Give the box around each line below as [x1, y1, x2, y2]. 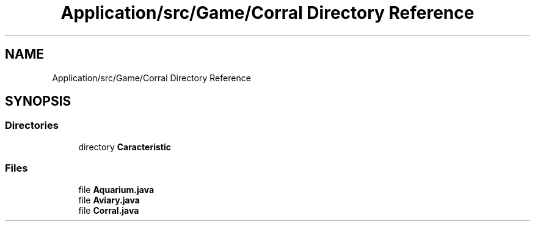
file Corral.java [78, 205, 139, 216]
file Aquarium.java [78, 184, 155, 195]
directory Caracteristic [78, 141, 171, 152]
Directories [5, 119, 59, 132]
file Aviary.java [78, 194, 140, 205]
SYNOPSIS [5, 93, 71, 109]
